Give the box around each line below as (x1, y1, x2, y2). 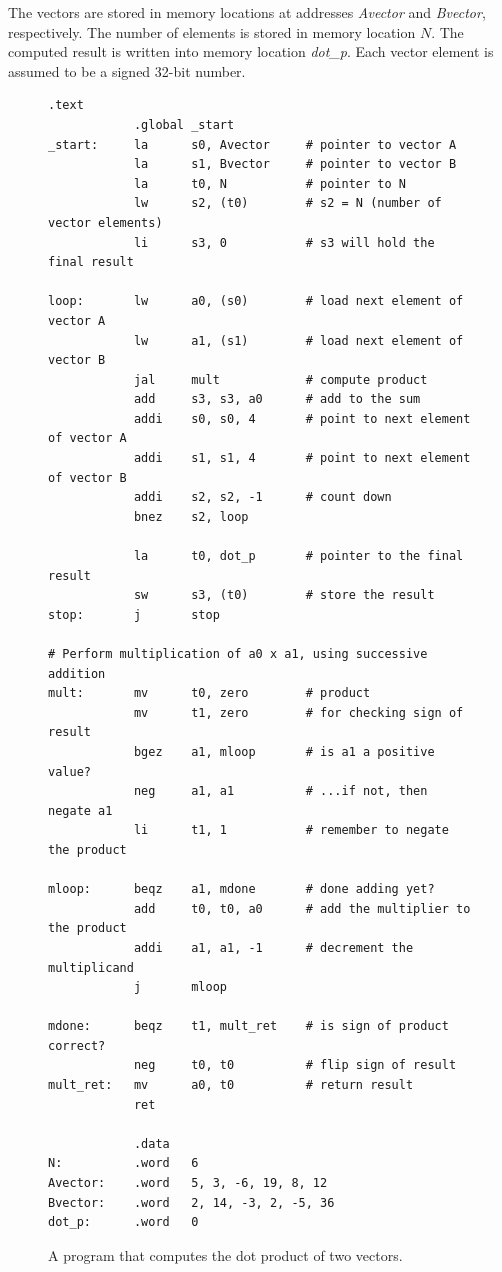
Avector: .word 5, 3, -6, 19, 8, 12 (48, 1176, 328, 1191)
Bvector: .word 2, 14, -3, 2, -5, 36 (48, 1195, 335, 1210)
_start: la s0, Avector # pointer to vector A (48, 137, 457, 152)
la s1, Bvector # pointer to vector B (133, 157, 457, 172)
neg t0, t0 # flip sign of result (133, 1058, 457, 1073)
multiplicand (48, 960, 134, 975)
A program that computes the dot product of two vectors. (48, 1244, 403, 1265)
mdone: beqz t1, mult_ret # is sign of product (48, 1019, 449, 1034)
